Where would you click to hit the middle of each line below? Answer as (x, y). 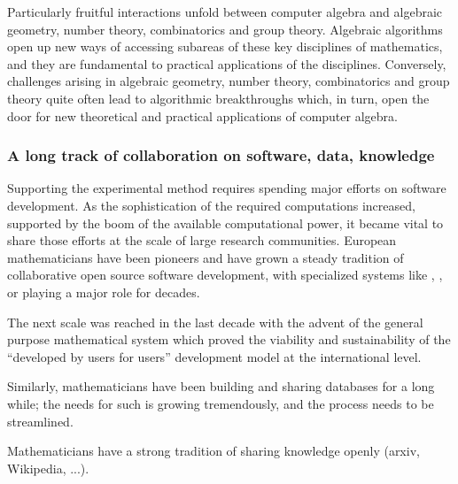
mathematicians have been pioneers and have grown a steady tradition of (206, 257)
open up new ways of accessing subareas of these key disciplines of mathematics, (225, 46)
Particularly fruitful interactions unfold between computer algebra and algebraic (225, 12)
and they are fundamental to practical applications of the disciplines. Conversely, (227, 63)
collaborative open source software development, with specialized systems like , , (225, 275)
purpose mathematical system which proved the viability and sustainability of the (229, 339)
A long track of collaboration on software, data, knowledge (221, 155)
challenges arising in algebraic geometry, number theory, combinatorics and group (229, 81)
